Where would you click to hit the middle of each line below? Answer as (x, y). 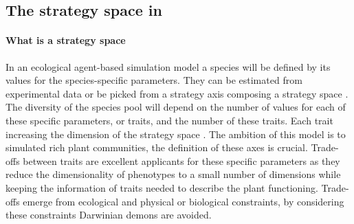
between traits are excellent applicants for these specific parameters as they (181, 160)
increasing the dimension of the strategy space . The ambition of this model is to (176, 134)
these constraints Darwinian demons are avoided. (109, 215)
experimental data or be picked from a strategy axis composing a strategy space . (177, 93)
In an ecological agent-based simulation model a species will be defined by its (168, 66)
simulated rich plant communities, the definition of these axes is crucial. (157, 147)
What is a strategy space (66, 40)
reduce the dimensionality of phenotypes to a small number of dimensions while (173, 174)
